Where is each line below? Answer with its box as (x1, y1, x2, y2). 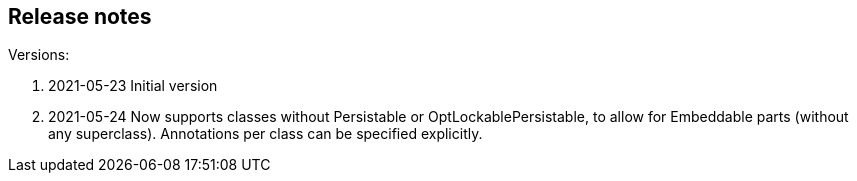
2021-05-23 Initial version (48, 77, 218, 95)
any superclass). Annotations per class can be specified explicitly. (48, 125, 483, 143)
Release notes (8, 4, 152, 29)
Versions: (8, 46, 70, 64)
